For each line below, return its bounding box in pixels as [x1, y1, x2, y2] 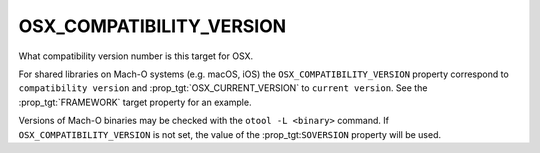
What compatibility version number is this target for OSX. [18, 50, 254, 62]
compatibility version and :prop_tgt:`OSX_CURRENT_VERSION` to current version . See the [18, 82, 428, 94]
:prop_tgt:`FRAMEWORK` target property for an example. [18, 96, 252, 108]
